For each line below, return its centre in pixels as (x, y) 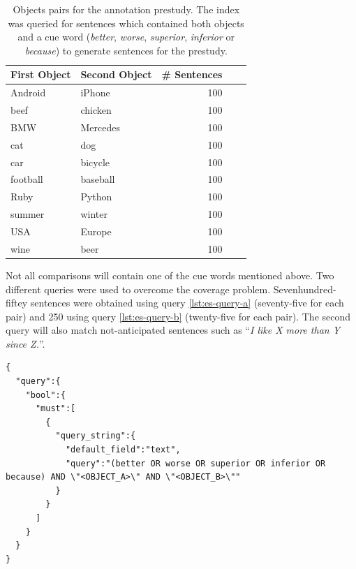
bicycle (95, 162)
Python (96, 197)
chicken (96, 110)
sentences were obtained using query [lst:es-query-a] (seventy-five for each (187, 303)
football (27, 179)
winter (94, 214)
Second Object (116, 74)
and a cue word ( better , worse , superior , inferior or (126, 37)
